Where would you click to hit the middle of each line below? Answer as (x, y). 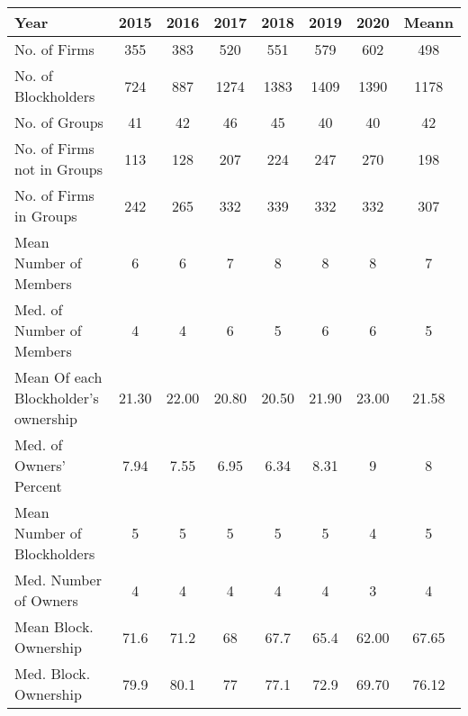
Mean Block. (54, 626)
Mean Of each (58, 377)
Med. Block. (53, 673)
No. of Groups (59, 122)
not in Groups (59, 169)
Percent (38, 486)
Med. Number (58, 580)
